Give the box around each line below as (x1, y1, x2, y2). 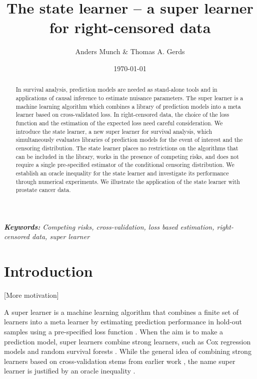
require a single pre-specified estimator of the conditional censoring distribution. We (15, 160, 234, 169)
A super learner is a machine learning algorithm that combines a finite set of (4, 306, 239, 317)
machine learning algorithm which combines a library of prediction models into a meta (15, 102, 241, 110)
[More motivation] (4, 290, 59, 300)
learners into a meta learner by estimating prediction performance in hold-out (4, 316, 242, 327)
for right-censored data (49, 17, 211, 38)
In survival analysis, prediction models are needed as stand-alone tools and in (15, 85, 217, 94)
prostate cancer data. (15, 185, 71, 194)
